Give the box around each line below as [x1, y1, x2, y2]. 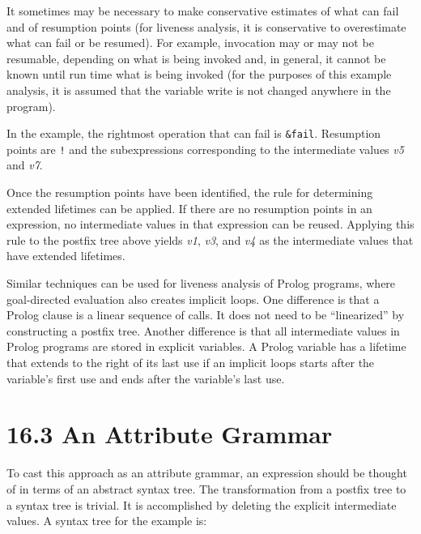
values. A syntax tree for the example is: [6, 512, 207, 529]
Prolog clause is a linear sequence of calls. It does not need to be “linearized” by [6, 306, 405, 323]
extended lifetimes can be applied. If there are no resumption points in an [6, 199, 372, 216]
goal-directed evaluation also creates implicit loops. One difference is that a [6, 290, 380, 307]
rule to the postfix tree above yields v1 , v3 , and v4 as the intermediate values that [6, 231, 414, 248]
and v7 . [6, 156, 43, 173]
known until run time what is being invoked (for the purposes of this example [6, 66, 392, 83]
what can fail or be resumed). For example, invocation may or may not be [6, 34, 374, 51]
